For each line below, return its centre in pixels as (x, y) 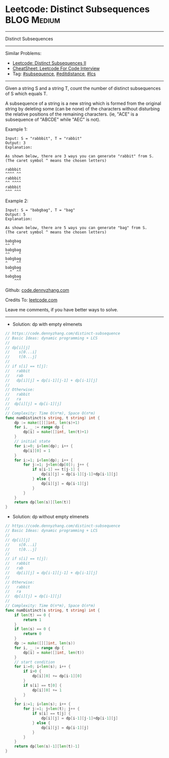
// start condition (35, 662)
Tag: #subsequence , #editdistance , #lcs (54, 74)
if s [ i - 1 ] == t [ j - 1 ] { (56, 470)
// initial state (32, 442)
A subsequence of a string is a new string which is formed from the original (83, 103)
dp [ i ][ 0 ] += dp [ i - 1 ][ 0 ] (57, 676)
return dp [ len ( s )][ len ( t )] (43, 502)
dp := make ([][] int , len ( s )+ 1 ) (47, 422)
